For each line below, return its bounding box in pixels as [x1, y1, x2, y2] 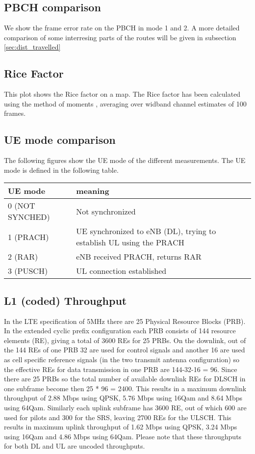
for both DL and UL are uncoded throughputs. [4, 441, 145, 451]
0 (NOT [8, 200, 35, 212]
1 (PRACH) [8, 231, 49, 242]
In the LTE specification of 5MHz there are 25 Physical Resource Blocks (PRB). [4, 316, 246, 326]
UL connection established [76, 265, 167, 277]
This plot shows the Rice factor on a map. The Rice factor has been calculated [4, 89, 241, 99]
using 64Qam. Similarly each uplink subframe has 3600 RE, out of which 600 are [4, 402, 247, 412]
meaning [76, 185, 109, 197]
